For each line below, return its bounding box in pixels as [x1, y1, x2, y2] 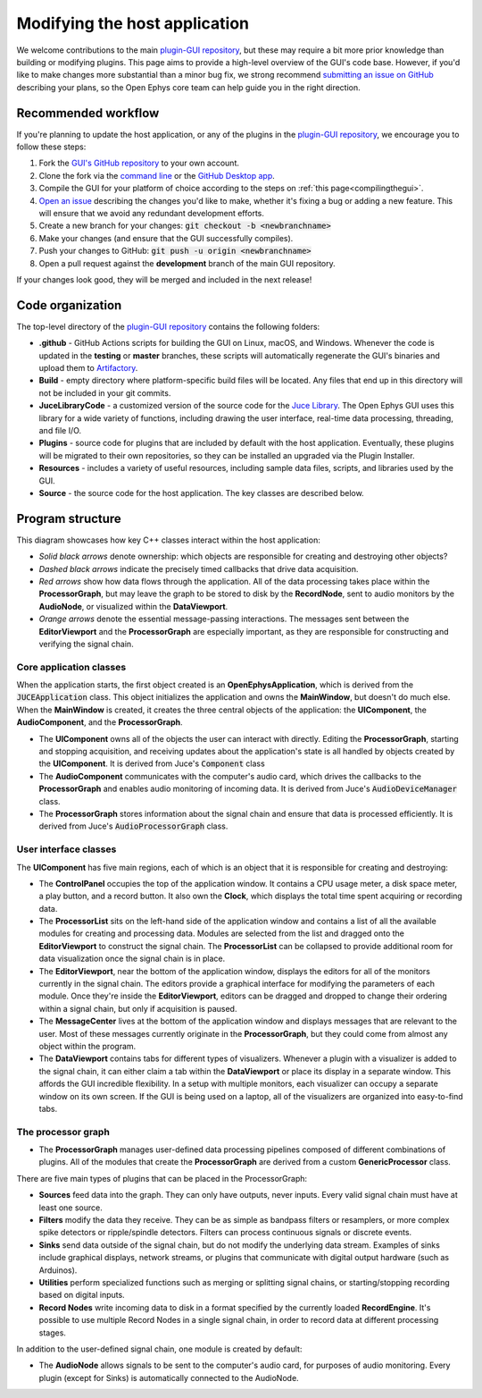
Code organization [16, 298, 122, 313]
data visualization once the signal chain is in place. [38, 953, 226, 964]
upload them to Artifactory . [38, 363, 138, 373]
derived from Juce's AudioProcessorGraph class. [38, 821, 229, 831]
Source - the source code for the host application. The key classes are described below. [38, 487, 365, 498]
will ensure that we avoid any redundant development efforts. [38, 207, 265, 218]
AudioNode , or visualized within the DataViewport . [38, 601, 229, 611]
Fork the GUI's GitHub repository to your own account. [38, 157, 240, 169]
